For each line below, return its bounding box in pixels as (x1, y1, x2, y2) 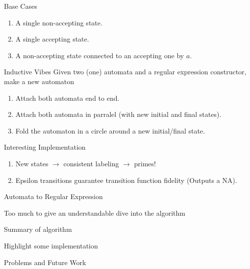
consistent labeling (63, 158, 119, 168)
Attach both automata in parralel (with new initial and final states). (15, 109, 222, 119)
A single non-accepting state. (15, 17, 102, 27)
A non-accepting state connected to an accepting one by (15, 50, 184, 60)
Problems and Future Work (4, 257, 86, 267)
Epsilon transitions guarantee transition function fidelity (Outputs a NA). (15, 175, 237, 185)
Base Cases (4, 1, 37, 11)
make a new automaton (4, 76, 75, 86)
